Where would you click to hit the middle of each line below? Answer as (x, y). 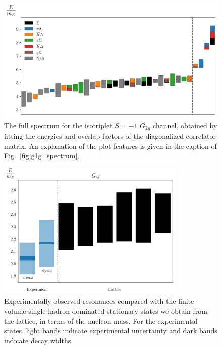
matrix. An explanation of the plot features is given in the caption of (110, 145)
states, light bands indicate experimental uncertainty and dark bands (111, 331)
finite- (187, 301)
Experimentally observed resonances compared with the (90, 301)
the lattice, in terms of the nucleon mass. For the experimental (101, 320)
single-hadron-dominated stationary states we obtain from (118, 311)
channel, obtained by (185, 125)
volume (15, 311)
